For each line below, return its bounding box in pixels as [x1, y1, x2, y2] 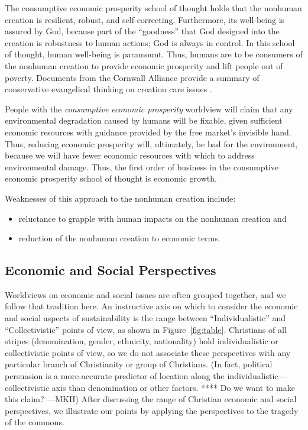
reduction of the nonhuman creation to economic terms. [18, 232, 221, 244]
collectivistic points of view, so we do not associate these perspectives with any [5, 346, 291, 358]
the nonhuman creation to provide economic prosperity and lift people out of [5, 59, 283, 72]
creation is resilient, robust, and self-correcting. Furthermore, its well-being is [5, 13, 285, 25]
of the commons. [5, 416, 64, 428]
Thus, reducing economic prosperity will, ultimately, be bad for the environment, [5, 137, 298, 150]
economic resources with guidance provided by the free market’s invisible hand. [5, 125, 291, 138]
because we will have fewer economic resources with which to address [5, 149, 255, 161]
